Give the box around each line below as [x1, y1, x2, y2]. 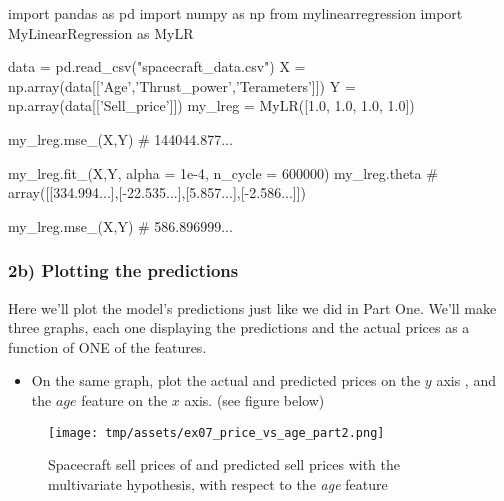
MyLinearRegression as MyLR [8, 22, 194, 43]
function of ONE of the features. [8, 336, 207, 357]
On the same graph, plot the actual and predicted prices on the [31, 370, 421, 391]
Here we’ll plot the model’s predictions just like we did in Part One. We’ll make [8, 297, 497, 318]
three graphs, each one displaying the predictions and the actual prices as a [8, 317, 470, 338]
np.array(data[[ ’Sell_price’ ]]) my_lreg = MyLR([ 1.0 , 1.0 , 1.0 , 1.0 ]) [8, 95, 415, 116]
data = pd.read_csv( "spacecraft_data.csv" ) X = [8, 56, 306, 77]
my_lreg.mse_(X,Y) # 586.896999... [8, 215, 233, 236]
